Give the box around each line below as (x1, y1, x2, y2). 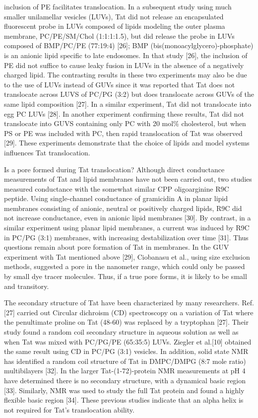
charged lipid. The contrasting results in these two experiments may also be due (4, 70, 247, 80)
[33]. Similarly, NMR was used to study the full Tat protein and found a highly (4, 385, 245, 395)
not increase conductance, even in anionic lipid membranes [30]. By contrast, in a (4, 212, 251, 223)
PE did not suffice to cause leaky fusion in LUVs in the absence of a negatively (4, 60, 244, 70)
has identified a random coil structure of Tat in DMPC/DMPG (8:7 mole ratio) (4, 355, 246, 366)
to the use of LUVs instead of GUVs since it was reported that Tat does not (4, 79, 235, 89)
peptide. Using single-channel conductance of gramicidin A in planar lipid (4, 193, 228, 204)
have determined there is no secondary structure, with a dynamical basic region (4, 375, 246, 385)
